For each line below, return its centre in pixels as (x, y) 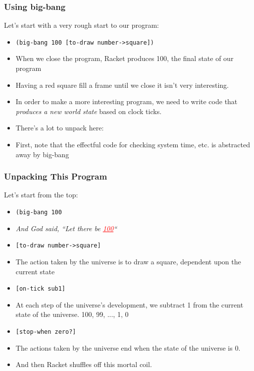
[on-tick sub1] (41, 289)
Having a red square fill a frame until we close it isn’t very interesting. (122, 85)
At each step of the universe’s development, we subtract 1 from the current (129, 304)
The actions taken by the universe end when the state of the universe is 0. (128, 347)
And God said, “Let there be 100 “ (66, 228)
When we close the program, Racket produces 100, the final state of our (125, 58)
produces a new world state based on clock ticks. (89, 111)
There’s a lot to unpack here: (60, 128)
